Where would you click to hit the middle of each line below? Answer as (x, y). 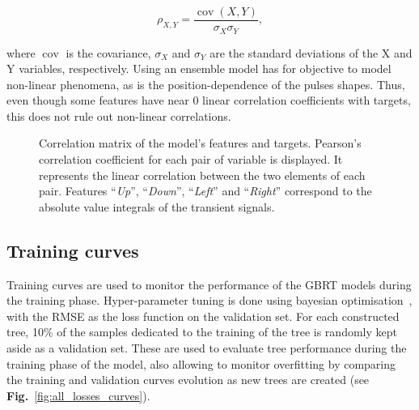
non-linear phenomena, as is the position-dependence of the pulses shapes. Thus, (206, 84)
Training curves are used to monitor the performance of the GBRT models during (209, 284)
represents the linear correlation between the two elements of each (202, 175)
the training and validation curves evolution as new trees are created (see (188, 380)
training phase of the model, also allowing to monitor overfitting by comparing (201, 363)
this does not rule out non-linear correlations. (119, 115)
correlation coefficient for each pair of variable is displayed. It (191, 159)
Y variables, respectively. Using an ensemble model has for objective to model (199, 68)
